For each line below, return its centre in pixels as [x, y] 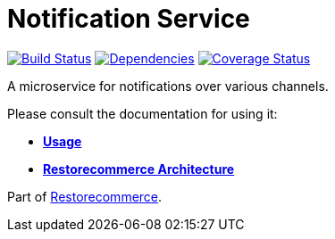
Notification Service [129, 19]
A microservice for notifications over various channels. [168, 86]
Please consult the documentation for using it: [142, 113]
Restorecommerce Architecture [139, 169]
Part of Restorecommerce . [85, 196]
